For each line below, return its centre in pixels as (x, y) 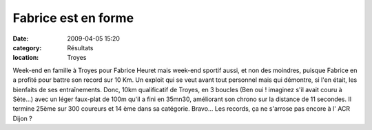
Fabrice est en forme (73, 18)
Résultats (80, 47)
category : (27, 47)
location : (26, 58)
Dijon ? (22, 118)
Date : (21, 39)
